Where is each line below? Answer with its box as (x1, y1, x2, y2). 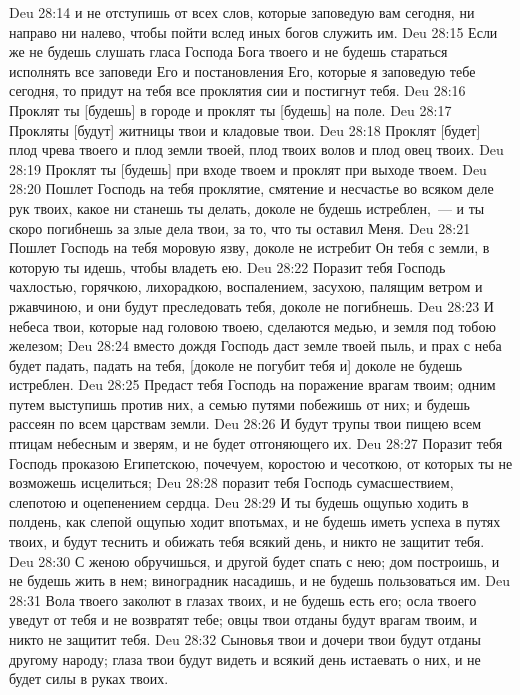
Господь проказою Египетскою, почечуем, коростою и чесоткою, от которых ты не (9, 452, 513, 473)
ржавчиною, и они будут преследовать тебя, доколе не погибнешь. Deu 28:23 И (9, 295, 494, 316)
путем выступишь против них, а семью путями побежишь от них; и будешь (9, 393, 470, 414)
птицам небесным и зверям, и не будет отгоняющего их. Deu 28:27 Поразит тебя (9, 433, 503, 454)
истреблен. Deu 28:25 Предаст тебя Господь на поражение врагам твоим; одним (9, 374, 496, 395)
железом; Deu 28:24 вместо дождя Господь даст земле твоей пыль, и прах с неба (9, 335, 502, 356)
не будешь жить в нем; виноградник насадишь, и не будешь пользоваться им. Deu (9, 570, 510, 591)
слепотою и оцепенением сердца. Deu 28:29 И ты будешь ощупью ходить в (9, 491, 469, 512)
